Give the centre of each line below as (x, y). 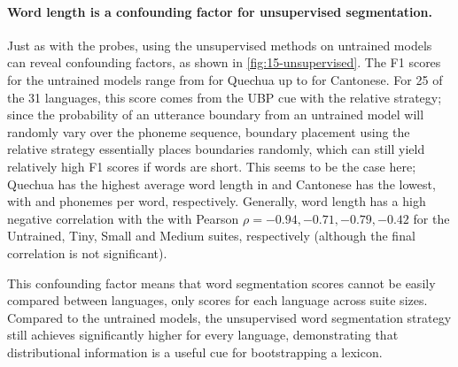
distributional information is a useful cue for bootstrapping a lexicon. (195, 352)
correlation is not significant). (87, 252)
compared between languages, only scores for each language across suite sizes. (217, 300)
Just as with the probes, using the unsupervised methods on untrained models (220, 45)
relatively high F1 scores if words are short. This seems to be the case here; (212, 166)
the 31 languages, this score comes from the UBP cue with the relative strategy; (225, 97)
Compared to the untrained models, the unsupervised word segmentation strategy (229, 317)
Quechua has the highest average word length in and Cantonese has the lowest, (221, 183)
